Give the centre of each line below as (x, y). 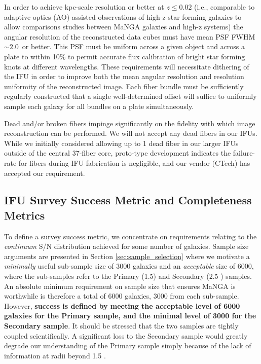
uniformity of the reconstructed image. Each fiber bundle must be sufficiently (124, 86)
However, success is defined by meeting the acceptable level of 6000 (122, 305)
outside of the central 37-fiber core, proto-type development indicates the (118, 153)
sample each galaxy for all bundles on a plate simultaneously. (99, 106)
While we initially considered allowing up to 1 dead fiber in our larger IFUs (121, 143)
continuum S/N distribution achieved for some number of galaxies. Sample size (126, 246)
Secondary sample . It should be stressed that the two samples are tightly (121, 326)
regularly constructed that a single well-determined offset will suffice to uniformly (130, 96)
